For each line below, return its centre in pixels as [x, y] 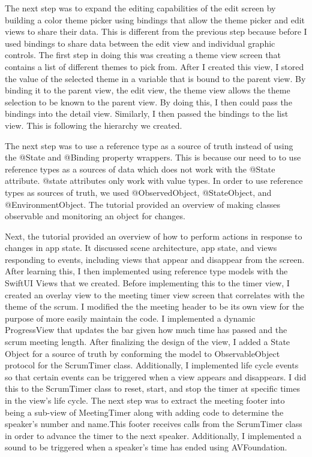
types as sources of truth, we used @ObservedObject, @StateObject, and [138, 192]
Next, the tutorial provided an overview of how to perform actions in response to [154, 236]
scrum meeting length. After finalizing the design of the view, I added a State [148, 342]
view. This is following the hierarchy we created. [94, 125]
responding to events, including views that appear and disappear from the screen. [155, 259]
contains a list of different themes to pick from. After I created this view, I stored [154, 66]
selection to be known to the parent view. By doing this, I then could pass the [148, 102]
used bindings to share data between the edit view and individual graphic [140, 43]
